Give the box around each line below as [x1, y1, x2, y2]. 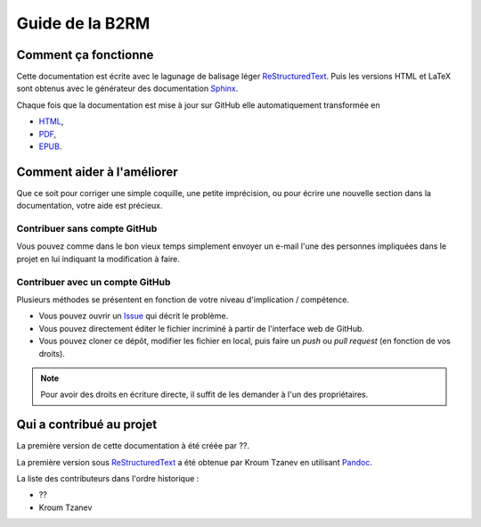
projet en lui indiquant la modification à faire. [16, 253, 180, 264]
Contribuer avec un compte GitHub [16, 276, 171, 288]
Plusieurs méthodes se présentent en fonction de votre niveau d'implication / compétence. [16, 294, 349, 305]
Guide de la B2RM [16, 13, 151, 33]
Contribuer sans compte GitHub [16, 223, 158, 235]
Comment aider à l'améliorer [16, 164, 178, 179]
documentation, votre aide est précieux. [16, 201, 164, 211]
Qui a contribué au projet [16, 417, 158, 432]
